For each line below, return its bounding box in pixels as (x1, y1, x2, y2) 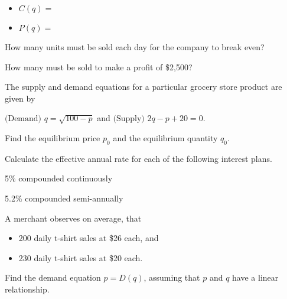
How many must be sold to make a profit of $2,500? (5, 60, 193, 73)
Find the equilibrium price (5, 131, 100, 144)
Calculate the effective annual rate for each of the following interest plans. (5, 152, 272, 164)
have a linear (232, 271, 279, 284)
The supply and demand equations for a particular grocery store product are (5, 80, 282, 93)
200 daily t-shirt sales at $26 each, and (18, 232, 159, 244)
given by (5, 92, 35, 104)
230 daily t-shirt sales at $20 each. (18, 251, 143, 264)
